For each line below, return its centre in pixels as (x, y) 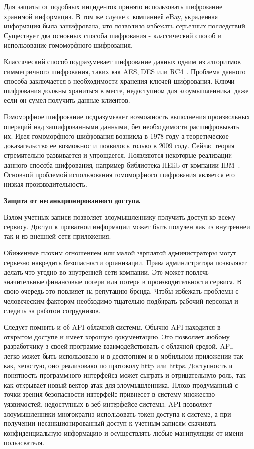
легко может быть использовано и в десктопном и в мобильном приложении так (124, 356)
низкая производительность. (46, 184)
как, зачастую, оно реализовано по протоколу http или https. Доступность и (118, 365)
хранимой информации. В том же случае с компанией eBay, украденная (111, 16)
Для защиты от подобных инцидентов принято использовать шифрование (113, 6)
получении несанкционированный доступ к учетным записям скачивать (110, 423)
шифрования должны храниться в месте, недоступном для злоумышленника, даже (126, 90)
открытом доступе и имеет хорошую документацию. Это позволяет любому (117, 336)
